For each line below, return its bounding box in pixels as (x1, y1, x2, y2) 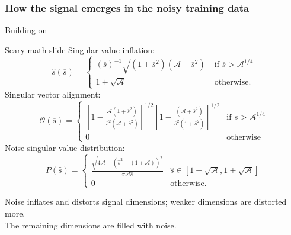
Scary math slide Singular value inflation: (5, 43, 155, 56)
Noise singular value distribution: (5, 141, 125, 153)
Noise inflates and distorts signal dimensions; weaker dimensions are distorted (5, 195, 287, 208)
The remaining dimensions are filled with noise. (5, 218, 177, 231)
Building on (5, 24, 47, 36)
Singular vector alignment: (5, 88, 101, 101)
